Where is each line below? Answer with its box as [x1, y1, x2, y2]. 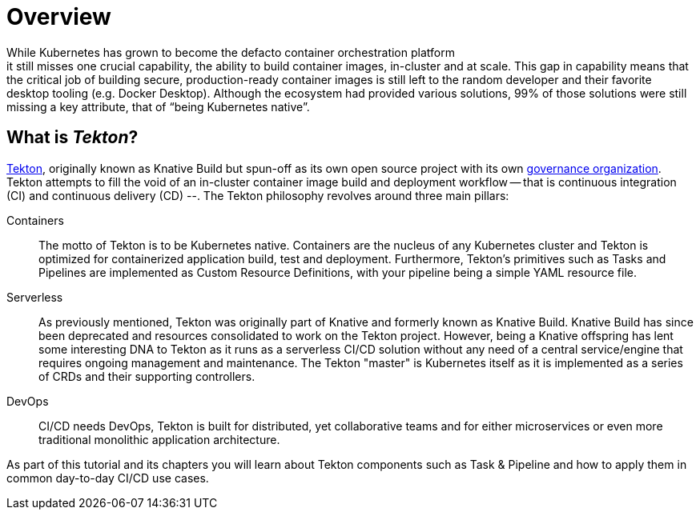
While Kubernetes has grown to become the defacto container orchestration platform [6, 45, 455, 59]
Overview [6, 3, 111, 30]
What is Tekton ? [6, 127, 139, 148]
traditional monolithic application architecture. [38, 432, 280, 446]
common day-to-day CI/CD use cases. [6, 470, 209, 485]
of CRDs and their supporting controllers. [38, 369, 255, 383]
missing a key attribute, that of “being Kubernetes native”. [6, 99, 310, 114]
